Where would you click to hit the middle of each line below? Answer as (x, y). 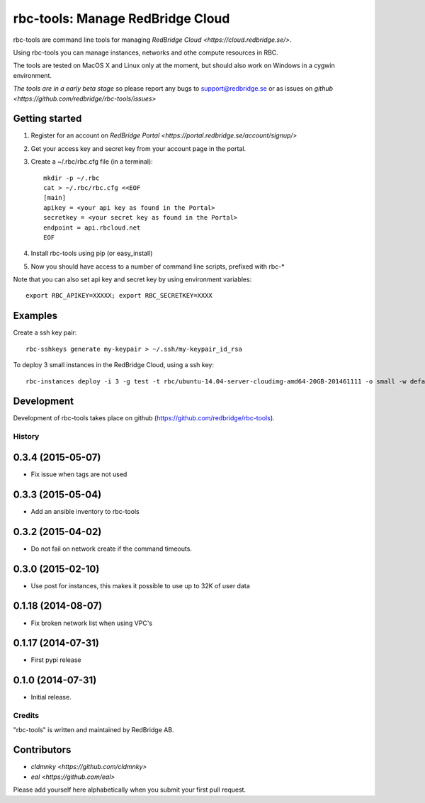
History (26, 437)
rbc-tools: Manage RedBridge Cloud (121, 18)
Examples (35, 316)
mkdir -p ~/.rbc (72, 178)
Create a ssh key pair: (45, 332)
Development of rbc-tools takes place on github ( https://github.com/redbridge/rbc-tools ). (144, 418)
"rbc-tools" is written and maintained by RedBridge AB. (93, 729)
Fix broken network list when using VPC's (91, 623)
